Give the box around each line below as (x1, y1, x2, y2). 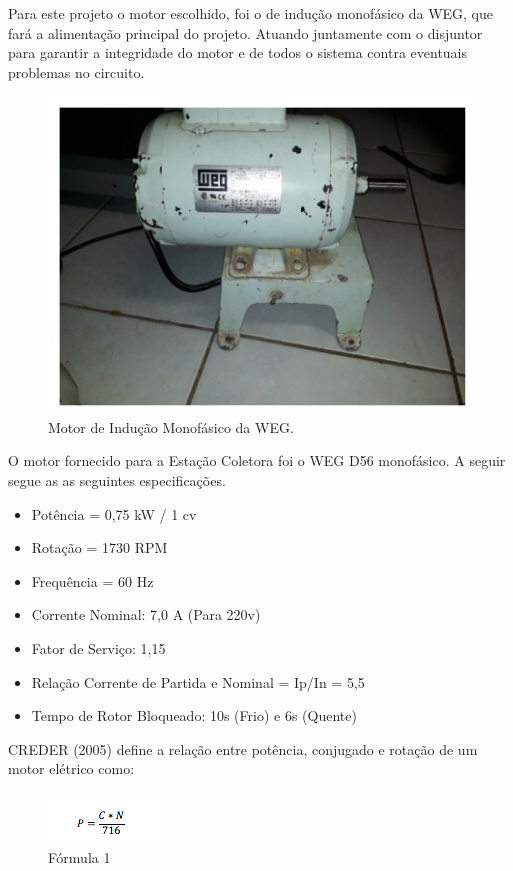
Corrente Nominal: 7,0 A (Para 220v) (31, 604, 261, 625)
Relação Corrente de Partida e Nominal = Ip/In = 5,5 (31, 671, 365, 692)
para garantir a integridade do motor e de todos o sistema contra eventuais (8, 42, 468, 63)
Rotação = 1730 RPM (31, 537, 168, 558)
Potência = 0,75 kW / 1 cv (31, 503, 197, 524)
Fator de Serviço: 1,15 (31, 637, 166, 658)
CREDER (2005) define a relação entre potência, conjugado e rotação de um (8, 738, 478, 759)
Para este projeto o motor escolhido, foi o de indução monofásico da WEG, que (8, 3, 494, 23)
